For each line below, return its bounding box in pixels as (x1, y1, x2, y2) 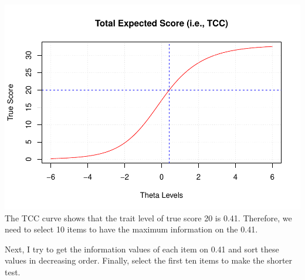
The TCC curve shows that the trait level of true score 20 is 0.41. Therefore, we (5, 211, 292, 224)
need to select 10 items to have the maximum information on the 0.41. (5, 223, 258, 235)
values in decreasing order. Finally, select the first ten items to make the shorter (5, 254, 293, 266)
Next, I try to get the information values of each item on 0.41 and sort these (5, 242, 279, 255)
